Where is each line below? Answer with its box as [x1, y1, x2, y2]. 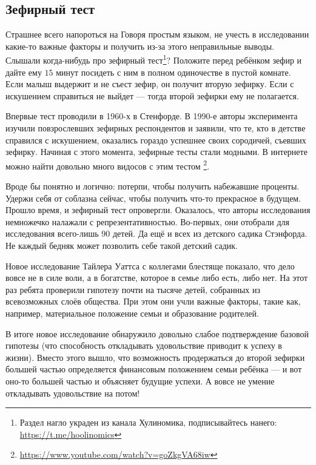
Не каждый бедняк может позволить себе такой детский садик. [5, 239, 238, 252]
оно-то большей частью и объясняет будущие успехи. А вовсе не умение [5, 374, 275, 387]
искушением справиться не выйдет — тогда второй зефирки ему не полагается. [5, 89, 299, 102]
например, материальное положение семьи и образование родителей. [5, 306, 259, 319]
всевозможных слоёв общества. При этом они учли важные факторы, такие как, [5, 295, 301, 308]
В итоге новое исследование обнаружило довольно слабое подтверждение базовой [5, 327, 309, 340]
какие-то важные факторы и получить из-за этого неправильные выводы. [5, 39, 275, 52]
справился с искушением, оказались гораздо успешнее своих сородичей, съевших [5, 133, 306, 146]
